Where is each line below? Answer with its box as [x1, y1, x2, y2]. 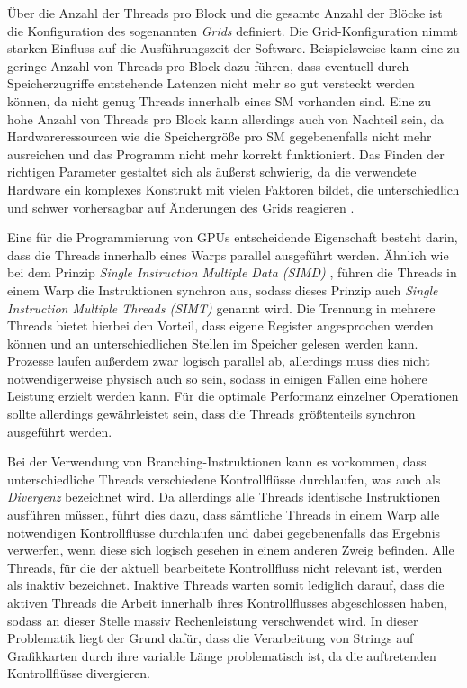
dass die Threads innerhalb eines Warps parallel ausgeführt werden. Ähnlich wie [7, 245, 449, 264]
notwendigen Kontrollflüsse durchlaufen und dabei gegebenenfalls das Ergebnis [7, 522, 441, 541]
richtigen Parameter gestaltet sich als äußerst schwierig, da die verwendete [7, 162, 417, 181]
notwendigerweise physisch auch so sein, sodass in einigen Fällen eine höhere [7, 368, 427, 387]
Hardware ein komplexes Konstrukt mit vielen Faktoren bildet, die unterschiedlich [7, 179, 460, 198]
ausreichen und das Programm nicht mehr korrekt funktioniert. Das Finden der [7, 144, 445, 163]
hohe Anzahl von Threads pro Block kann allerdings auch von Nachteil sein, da [7, 109, 445, 128]
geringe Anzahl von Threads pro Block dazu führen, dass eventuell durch [7, 56, 409, 75]
